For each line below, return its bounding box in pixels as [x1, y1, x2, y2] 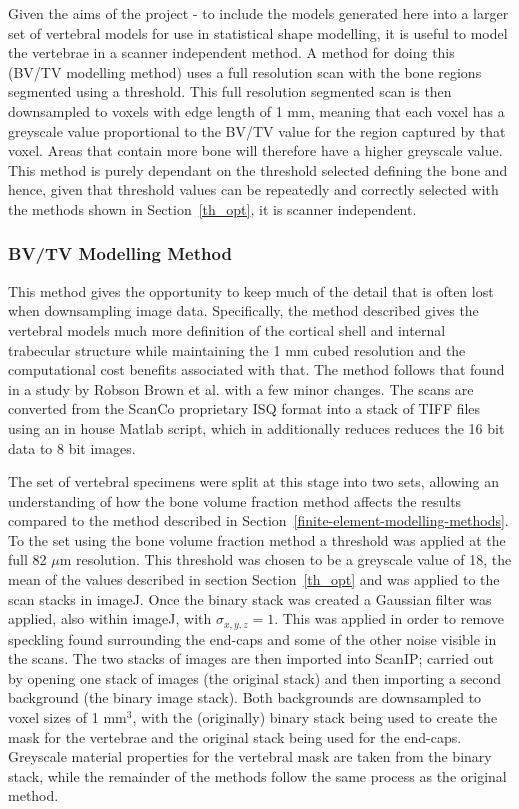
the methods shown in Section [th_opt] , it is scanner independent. [8, 198, 417, 219]
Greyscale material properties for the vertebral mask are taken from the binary [8, 746, 492, 767]
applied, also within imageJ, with [8, 608, 212, 629]
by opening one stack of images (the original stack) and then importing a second [8, 667, 502, 688]
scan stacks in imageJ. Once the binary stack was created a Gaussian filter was [8, 588, 492, 609]
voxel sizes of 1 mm [8, 707, 127, 728]
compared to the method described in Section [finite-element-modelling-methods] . [8, 510, 509, 531]
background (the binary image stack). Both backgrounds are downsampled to [8, 687, 482, 708]
